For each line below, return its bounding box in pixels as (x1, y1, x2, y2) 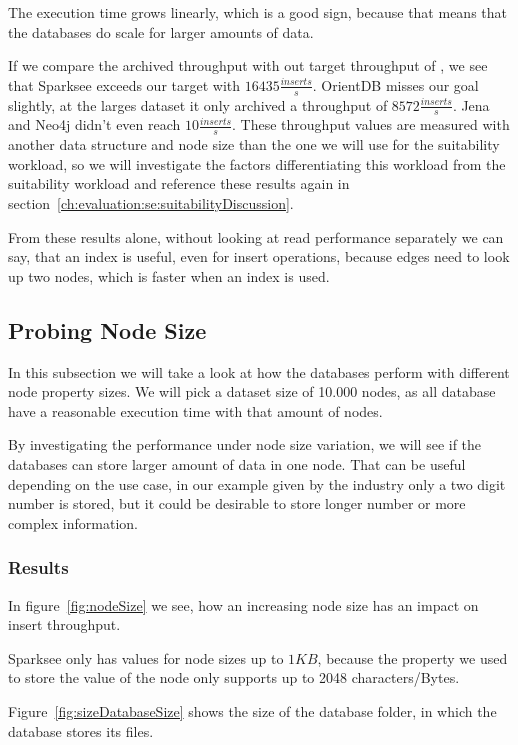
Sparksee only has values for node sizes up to (8, 647, 284, 668)
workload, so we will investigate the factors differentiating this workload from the (8, 153, 506, 174)
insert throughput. (8, 614, 121, 635)
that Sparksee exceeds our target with (8, 74, 241, 95)
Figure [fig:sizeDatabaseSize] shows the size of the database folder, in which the (8, 700, 497, 721)
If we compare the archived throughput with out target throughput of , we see (8, 55, 488, 76)
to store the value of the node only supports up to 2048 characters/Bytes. (8, 667, 460, 688)
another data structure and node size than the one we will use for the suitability (8, 134, 500, 155)
